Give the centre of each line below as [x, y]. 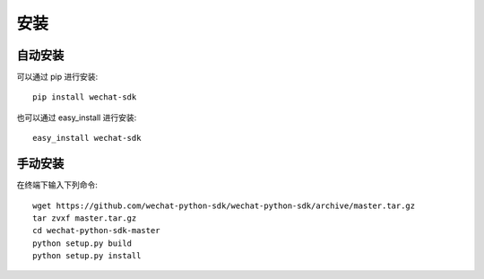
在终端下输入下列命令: [57, 185]
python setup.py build [82, 243]
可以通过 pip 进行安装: [57, 77]
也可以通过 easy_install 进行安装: [77, 118]
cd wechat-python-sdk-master [96, 231]
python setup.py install [87, 256]
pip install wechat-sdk [85, 97]
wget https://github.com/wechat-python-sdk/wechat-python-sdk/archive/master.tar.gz [224, 205]
